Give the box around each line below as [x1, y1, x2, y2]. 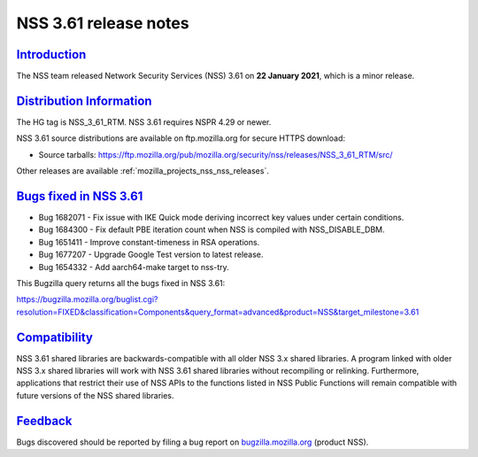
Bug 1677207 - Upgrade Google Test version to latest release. [38, 249, 264, 260]
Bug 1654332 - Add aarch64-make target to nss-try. [38, 261, 229, 272]
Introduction [16, 47, 87, 62]
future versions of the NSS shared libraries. [16, 390, 174, 400]
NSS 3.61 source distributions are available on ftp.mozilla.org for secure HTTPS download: [16, 133, 345, 143]
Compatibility [16, 329, 93, 345]
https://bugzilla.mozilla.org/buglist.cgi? [16, 294, 158, 305]
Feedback [16, 413, 73, 429]
